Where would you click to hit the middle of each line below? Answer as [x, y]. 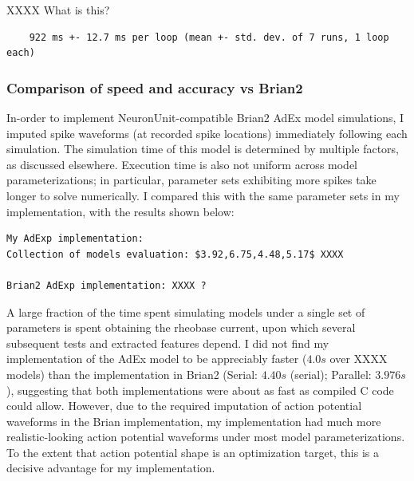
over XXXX [359, 359]
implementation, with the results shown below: [120, 211]
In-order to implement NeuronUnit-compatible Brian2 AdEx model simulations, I [205, 117]
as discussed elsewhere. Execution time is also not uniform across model [182, 164]
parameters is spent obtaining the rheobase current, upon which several [181, 327]
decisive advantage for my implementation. [111, 468]
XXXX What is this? [58, 10]
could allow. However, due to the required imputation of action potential [184, 406]
